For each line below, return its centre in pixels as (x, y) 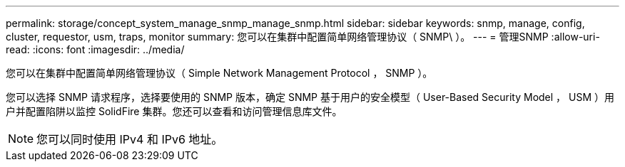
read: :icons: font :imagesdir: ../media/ (95, 49)
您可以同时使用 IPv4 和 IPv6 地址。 (130, 139)
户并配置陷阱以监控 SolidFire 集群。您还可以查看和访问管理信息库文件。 (174, 111)
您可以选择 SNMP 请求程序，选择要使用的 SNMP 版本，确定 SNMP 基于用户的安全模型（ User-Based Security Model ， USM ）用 (310, 97)
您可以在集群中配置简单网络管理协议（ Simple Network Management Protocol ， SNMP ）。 (219, 73)
